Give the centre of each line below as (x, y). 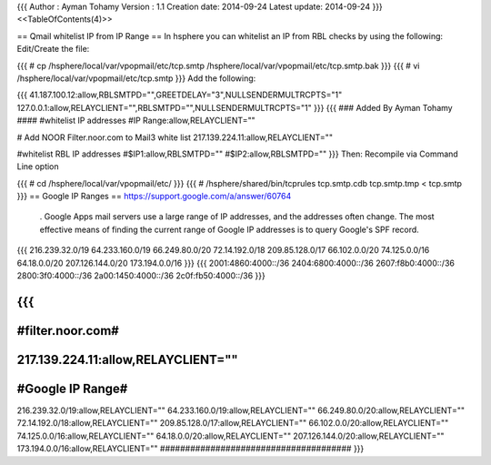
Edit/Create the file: (53, 49)
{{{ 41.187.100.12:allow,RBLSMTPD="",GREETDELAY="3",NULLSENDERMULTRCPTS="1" (180, 95)
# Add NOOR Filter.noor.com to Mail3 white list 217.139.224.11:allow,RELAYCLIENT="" (175, 137)
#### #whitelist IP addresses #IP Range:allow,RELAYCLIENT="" (136, 121)
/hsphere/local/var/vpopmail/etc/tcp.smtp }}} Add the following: (136, 78)
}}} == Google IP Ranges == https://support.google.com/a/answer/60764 (154, 197)
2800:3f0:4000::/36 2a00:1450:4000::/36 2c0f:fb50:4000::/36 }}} (141, 276)
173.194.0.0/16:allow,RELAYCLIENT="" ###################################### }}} (190, 449)
